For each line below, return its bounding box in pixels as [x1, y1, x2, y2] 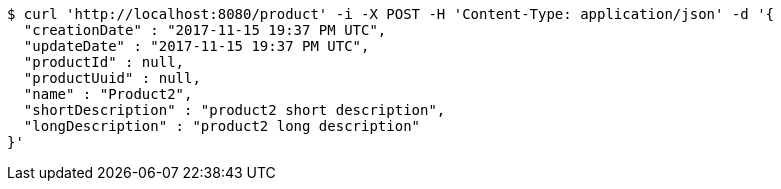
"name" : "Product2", [23, 86, 193, 102]
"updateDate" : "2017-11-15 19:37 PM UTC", [23, 38, 370, 54]
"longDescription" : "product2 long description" [23, 118, 421, 134]
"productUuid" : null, [23, 70, 201, 86]
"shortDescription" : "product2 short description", [23, 102, 446, 118]
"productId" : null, [23, 54, 185, 70]
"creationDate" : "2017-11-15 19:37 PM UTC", [23, 22, 387, 38]
